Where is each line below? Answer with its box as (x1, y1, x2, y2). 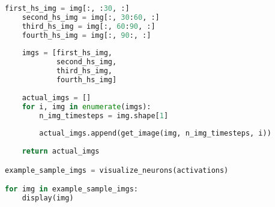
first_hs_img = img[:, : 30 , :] (5, 4, 130, 13)
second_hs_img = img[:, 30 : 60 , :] (22, 13, 160, 22)
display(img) (22, 193, 74, 202)
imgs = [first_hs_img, (22, 49, 112, 58)
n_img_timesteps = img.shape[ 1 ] (39, 111, 169, 120)
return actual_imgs (22, 147, 100, 155)
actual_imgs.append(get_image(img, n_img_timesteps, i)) (39, 129, 271, 138)
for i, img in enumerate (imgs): (22, 102, 151, 111)
